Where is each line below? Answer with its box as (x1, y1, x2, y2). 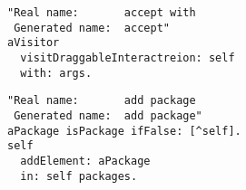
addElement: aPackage (20, 154, 151, 167)
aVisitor (7, 36, 60, 50)
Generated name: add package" (14, 109, 202, 122)
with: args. (20, 66, 93, 80)
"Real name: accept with (7, 6, 196, 19)
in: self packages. (20, 169, 138, 183)
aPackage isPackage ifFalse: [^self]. (7, 124, 241, 138)
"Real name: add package (7, 94, 196, 108)
